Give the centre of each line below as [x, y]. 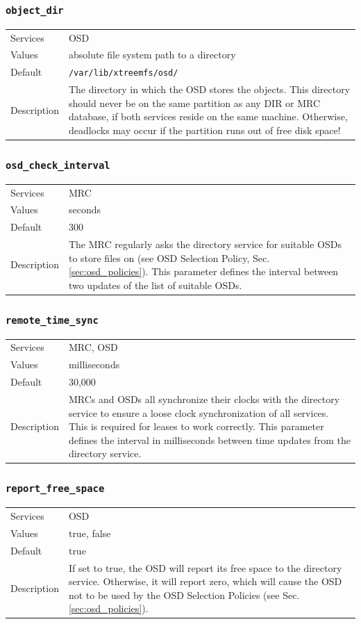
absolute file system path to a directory [152, 55]
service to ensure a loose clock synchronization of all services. [199, 412]
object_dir [35, 10]
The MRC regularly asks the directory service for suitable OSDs [205, 244]
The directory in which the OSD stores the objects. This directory [209, 89]
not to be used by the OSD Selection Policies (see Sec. [184, 594]
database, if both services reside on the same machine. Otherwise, [208, 116]
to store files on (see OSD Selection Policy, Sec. [169, 257]
